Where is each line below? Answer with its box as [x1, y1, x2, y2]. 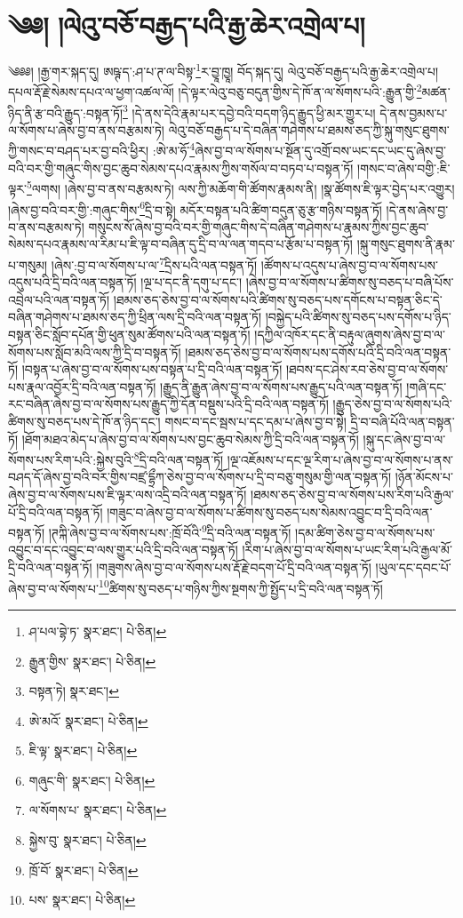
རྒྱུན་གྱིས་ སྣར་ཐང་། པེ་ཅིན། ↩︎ [28, 651, 156, 670]
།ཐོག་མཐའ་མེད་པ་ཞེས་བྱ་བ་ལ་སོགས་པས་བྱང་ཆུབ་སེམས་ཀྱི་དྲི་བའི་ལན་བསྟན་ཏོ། [21, 429, 359, 448]
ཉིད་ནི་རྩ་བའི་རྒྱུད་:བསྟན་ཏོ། [8, 103, 124, 122]
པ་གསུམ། [8, 255, 48, 274]
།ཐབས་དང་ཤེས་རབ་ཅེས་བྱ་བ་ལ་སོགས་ [285, 360, 449, 379]
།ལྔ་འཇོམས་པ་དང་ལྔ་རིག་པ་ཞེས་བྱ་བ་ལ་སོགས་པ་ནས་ [227, 450, 454, 468]
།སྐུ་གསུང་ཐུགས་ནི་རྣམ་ [356, 235, 455, 253]
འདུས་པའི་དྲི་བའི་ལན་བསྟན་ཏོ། [8, 273, 137, 291]
